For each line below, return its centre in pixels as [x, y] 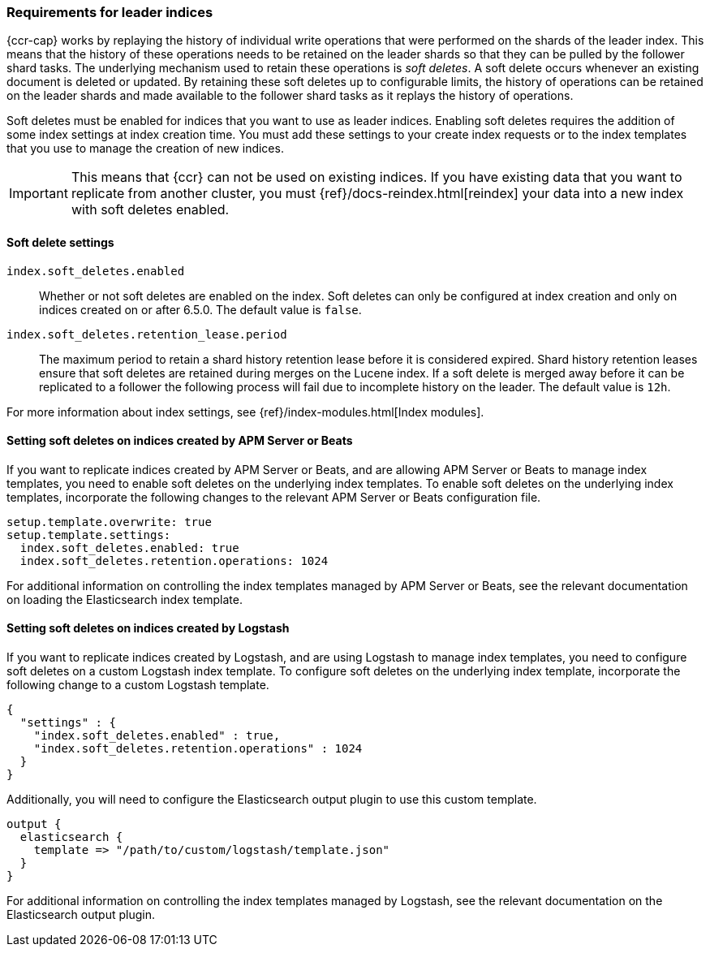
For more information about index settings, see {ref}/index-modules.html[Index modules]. [245, 412]
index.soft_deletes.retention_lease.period [147, 334]
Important [39, 194]
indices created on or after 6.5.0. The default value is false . [200, 309]
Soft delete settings [60, 242]
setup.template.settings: [89, 535]
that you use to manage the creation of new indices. [145, 149]
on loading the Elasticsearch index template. [125, 599]
